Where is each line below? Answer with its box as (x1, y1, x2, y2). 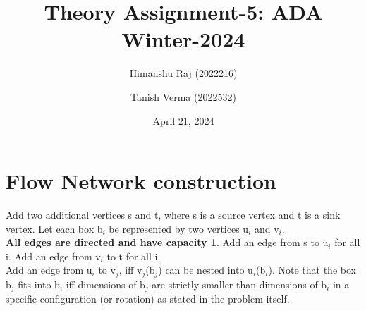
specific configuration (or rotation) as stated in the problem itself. (6, 291, 290, 306)
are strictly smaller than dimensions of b (152, 276, 327, 291)
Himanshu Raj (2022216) (129, 66, 238, 80)
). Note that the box (268, 262, 356, 277)
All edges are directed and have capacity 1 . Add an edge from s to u (6, 235, 329, 250)
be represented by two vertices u (109, 221, 249, 236)
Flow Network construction (6, 166, 276, 195)
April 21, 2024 (152, 113, 214, 128)
